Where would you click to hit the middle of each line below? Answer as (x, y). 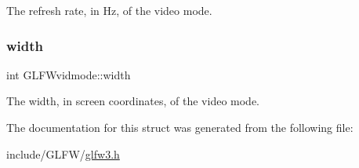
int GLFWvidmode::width (69, 74)
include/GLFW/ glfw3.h (63, 153)
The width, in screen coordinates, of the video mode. (133, 101)
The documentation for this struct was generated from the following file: (180, 127)
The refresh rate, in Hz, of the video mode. (109, 10)
